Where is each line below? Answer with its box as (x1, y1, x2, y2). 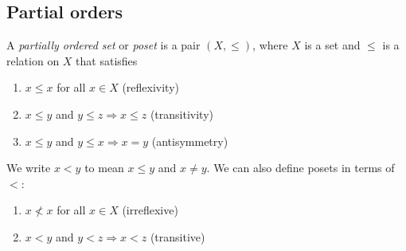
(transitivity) (150, 105, 213, 122)
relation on (6, 52, 60, 69)
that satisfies (76, 52, 138, 69)
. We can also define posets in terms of (206, 159, 395, 176)
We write (6, 159, 51, 176)
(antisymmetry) (151, 132, 228, 149)
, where (252, 37, 288, 53)
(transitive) (150, 228, 205, 245)
